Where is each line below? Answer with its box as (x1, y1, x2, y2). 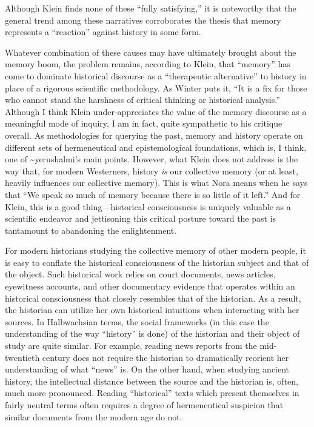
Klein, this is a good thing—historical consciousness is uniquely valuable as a (5, 200, 291, 213)
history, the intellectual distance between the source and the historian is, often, (5, 374, 298, 387)
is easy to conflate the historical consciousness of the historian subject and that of (5, 256, 309, 268)
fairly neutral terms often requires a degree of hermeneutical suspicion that (5, 399, 284, 411)
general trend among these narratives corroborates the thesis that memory (5, 13, 281, 26)
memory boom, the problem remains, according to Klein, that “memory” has (5, 58, 290, 70)
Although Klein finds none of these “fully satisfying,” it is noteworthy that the (5, 2, 296, 14)
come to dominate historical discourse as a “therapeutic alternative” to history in (5, 69, 307, 82)
